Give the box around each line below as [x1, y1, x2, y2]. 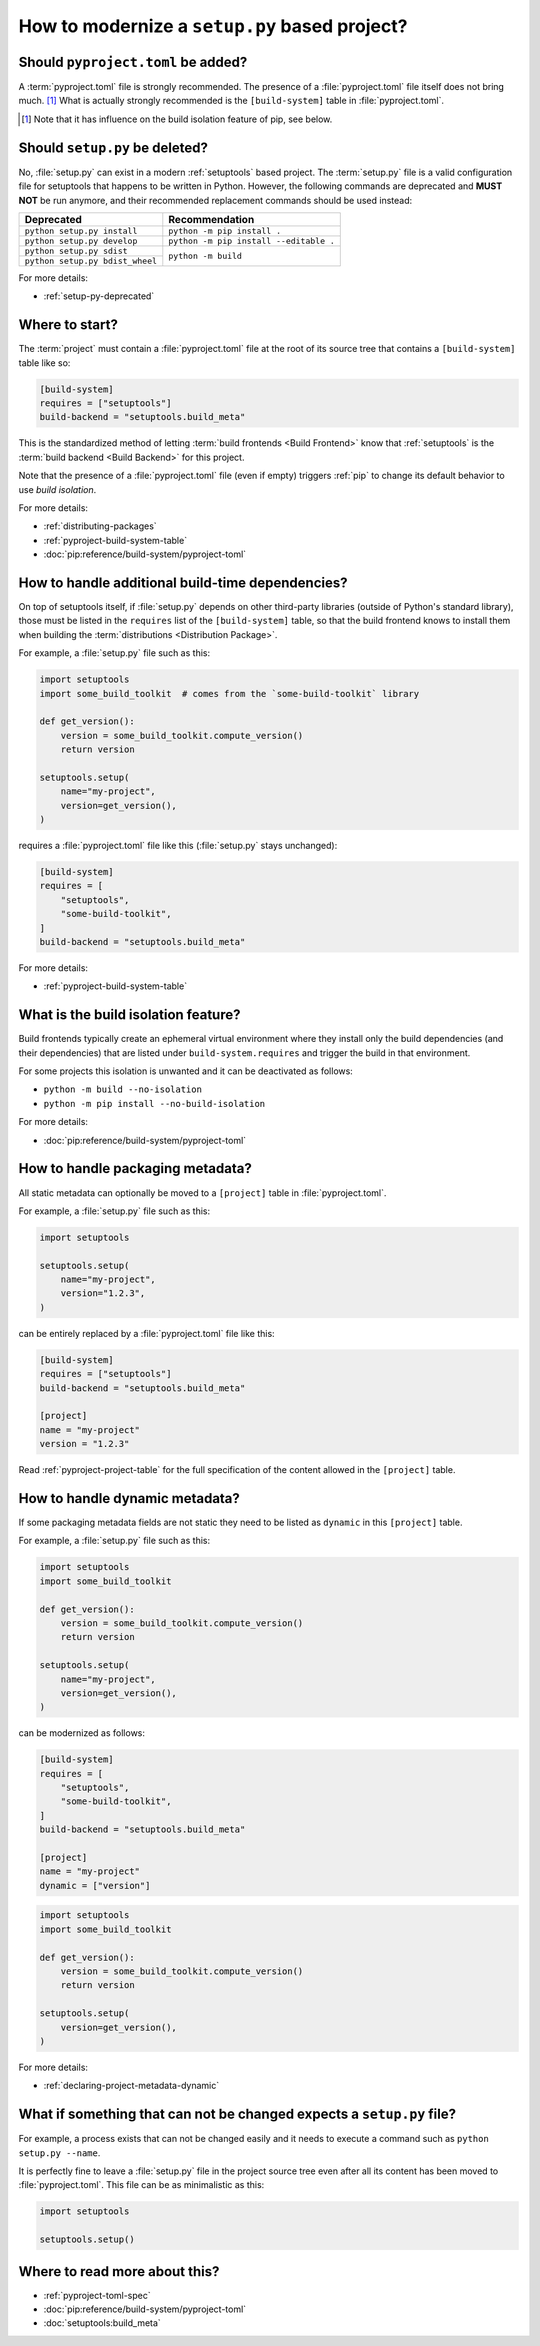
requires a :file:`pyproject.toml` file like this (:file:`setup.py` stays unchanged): [18, 840, 338, 852]
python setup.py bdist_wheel [24, 255, 158, 266]
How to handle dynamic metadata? [18, 1490, 240, 1507]
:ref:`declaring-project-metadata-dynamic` [43, 2080, 220, 2092]
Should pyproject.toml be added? [18, 53, 248, 70]
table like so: [18, 356, 71, 369]
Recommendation [168, 212, 255, 226]
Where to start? [18, 316, 119, 334]
